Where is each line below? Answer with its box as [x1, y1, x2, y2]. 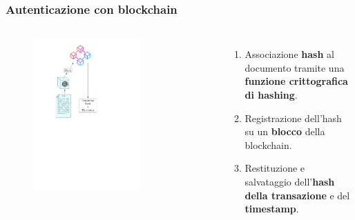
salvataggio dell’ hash [244, 174, 335, 188]
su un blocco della [244, 124, 325, 139]
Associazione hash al [244, 47, 334, 61]
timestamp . [244, 201, 299, 216]
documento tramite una [244, 60, 345, 74]
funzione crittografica [244, 74, 348, 88]
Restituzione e [244, 161, 305, 175]
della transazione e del [244, 188, 350, 202]
